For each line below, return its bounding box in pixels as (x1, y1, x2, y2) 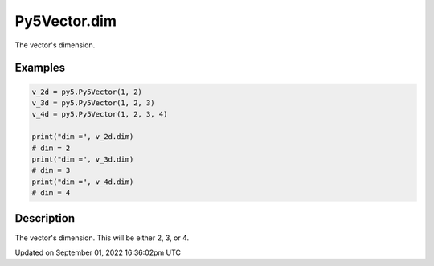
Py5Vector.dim (14, 12, 117, 30)
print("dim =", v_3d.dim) (31, 154, 134, 164)
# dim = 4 (31, 189, 71, 198)
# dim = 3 (31, 166, 71, 175)
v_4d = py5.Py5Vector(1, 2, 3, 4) (31, 109, 168, 119)
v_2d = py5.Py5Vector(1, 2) (31, 87, 142, 96)
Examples (14, 61, 66, 75)
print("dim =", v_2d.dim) (31, 133, 134, 141)
